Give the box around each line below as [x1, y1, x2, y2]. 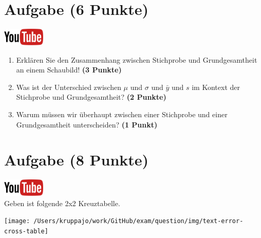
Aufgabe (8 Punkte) [4, 149, 149, 170]
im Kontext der [192, 81, 240, 92]
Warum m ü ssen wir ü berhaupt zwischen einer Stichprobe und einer [16, 108, 228, 119]
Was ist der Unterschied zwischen [16, 81, 121, 92]
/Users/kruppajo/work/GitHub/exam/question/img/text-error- [33, 217, 244, 225]
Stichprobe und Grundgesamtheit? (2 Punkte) [16, 91, 166, 102]
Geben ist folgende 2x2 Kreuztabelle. [4, 197, 120, 208]
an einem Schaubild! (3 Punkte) [16, 64, 122, 75]
